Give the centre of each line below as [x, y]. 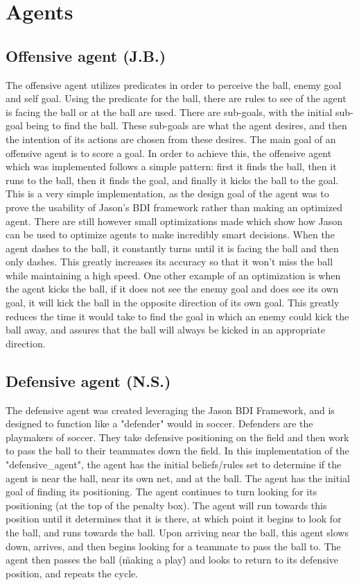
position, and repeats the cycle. [72, 573]
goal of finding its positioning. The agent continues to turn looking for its [161, 492]
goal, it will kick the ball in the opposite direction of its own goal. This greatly [173, 303]
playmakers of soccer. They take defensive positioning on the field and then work [177, 437]
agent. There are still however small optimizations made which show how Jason [174, 221]
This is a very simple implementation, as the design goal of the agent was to [167, 193]
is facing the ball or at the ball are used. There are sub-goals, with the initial [169, 112]
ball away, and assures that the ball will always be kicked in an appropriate [166, 330]
